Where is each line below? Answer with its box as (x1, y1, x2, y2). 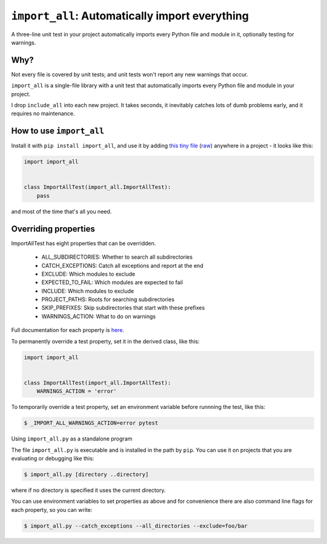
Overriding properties (11, 224, 95, 234)
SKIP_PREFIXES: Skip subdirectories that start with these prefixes (41, 304, 205, 311)
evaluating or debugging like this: (11, 454, 94, 462)
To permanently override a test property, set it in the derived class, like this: (11, 337, 200, 345)
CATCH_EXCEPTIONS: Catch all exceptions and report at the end (41, 262, 203, 269)
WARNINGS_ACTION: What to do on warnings (41, 313, 156, 320)
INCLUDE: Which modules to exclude (41, 287, 134, 294)
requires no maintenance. (11, 110, 75, 118)
